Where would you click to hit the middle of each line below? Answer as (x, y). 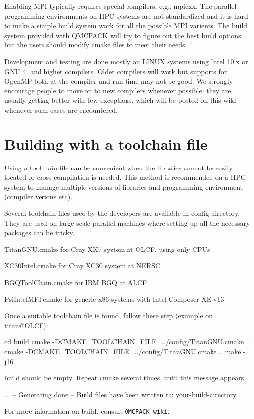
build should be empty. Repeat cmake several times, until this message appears (124, 378)
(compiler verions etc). (39, 196)
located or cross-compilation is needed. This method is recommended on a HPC (125, 177)
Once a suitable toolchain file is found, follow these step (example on (109, 315)
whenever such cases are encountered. (61, 109)
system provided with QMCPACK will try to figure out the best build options (123, 35)
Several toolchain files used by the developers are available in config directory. (122, 213)
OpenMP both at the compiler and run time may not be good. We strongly (119, 81)
